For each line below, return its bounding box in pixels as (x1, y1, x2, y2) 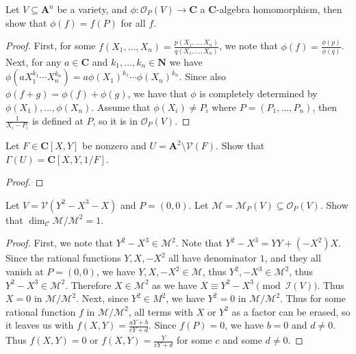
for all (120, 15, 146, 29)
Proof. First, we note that (5, 236, 113, 250)
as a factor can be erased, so (231, 304, 351, 318)
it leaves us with (5, 318, 74, 332)
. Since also (179, 69, 227, 84)
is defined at (32, 113, 84, 127)
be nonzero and (82, 138, 147, 153)
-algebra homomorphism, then (216, 2, 342, 16)
